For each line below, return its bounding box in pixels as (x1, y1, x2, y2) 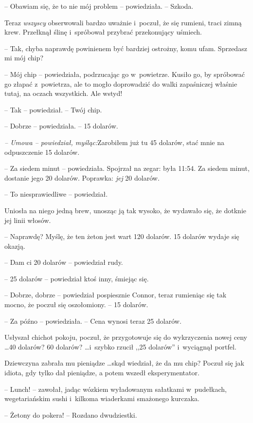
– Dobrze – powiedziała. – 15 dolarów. (4, 121, 118, 131)
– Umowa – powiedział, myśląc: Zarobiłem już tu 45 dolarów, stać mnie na (4, 137, 225, 147)
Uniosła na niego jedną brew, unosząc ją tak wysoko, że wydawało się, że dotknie (4, 205, 246, 215)
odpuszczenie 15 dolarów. (4, 147, 80, 157)
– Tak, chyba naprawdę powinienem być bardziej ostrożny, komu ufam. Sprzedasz (4, 43, 247, 53)
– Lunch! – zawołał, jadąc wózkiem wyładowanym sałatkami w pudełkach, (4, 384, 227, 394)
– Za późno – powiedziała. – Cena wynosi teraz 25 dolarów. (4, 315, 181, 326)
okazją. (4, 240, 25, 251)
